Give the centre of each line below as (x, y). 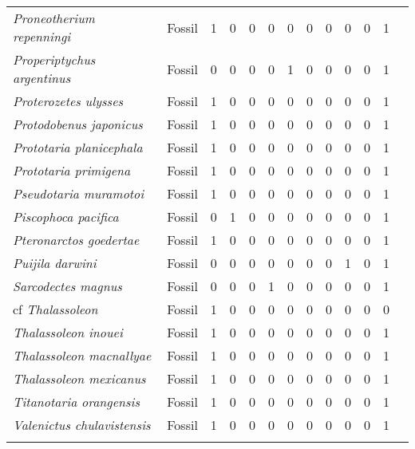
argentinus (42, 78)
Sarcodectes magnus (67, 286)
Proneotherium (54, 18)
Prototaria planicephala (78, 147)
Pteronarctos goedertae (76, 240)
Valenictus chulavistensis (82, 425)
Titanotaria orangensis (77, 402)
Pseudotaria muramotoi (79, 193)
